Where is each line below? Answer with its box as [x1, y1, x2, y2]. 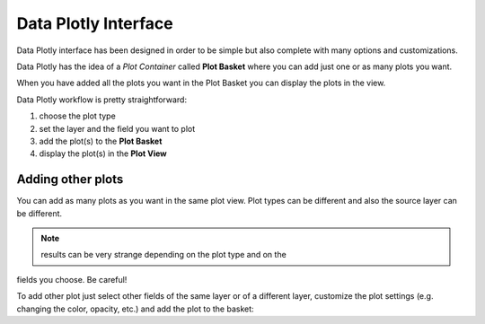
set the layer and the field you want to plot [39, 123, 196, 134]
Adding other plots [16, 171, 124, 188]
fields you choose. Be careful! [16, 274, 128, 285]
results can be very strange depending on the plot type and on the [40, 250, 287, 260]
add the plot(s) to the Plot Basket [39, 136, 163, 146]
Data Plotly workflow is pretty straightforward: [16, 94, 188, 105]
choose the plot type [39, 110, 116, 121]
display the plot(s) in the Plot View [39, 148, 167, 159]
